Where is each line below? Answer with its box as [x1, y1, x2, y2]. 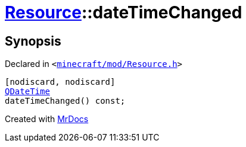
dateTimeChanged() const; [5, 96, 126, 106]
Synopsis [5, 33, 61, 49]
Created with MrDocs [5, 114, 89, 124]
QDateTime [5, 87, 50, 97]
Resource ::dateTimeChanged [5, 2, 242, 23]
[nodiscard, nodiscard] [5, 77, 116, 87]
